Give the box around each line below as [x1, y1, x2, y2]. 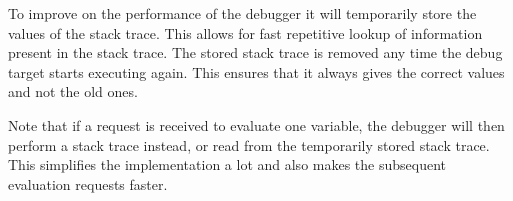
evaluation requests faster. [8, 173, 168, 194]
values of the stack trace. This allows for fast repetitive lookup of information [8, 22, 483, 43]
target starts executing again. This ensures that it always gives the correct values [8, 61, 505, 82]
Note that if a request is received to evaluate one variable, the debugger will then [8, 114, 505, 135]
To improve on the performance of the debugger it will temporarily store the [8, 3, 477, 23]
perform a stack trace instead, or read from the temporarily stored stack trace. [8, 134, 490, 155]
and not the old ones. [8, 81, 138, 102]
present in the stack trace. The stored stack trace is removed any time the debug [8, 42, 503, 63]
